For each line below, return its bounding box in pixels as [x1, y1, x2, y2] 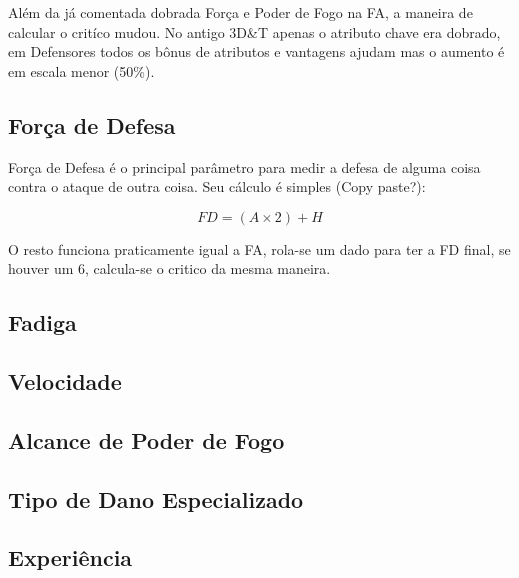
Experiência [8, 542, 133, 573]
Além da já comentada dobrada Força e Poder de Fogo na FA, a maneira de [8, 2, 473, 22]
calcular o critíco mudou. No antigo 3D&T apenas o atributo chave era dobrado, [8, 21, 501, 42]
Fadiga [8, 307, 77, 338]
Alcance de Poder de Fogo [8, 424, 285, 455]
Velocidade [8, 366, 122, 397]
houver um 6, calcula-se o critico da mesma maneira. [8, 258, 331, 279]
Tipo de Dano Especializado [8, 483, 304, 514]
